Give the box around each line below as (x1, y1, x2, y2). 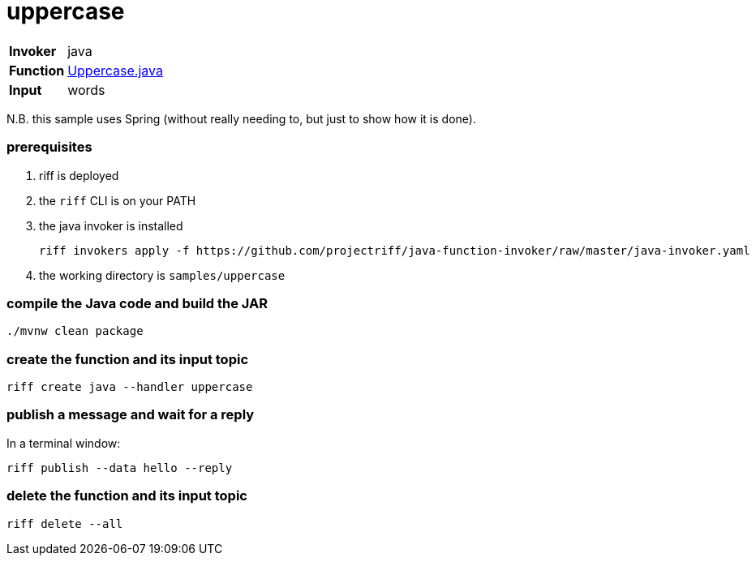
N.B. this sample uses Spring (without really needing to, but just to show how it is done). (6, 111, 476, 126)
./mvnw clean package (6, 324, 144, 338)
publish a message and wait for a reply (6, 406, 255, 423)
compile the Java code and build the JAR (6, 294, 268, 311)
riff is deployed (39, 168, 119, 182)
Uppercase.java (67, 62, 163, 79)
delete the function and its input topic (6, 487, 247, 504)
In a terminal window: (6, 435, 121, 450)
